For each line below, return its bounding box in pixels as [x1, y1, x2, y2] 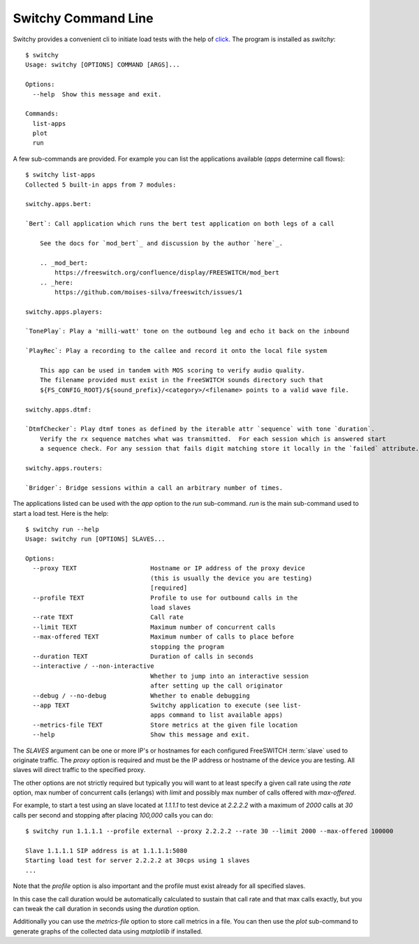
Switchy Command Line [13, 10, 154, 26]
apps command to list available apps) [150, 711, 284, 719]
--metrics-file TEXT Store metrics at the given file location [32, 720, 298, 729]
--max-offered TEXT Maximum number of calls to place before [32, 633, 295, 641]
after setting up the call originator [150, 682, 284, 690]
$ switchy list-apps [25, 171, 96, 179]
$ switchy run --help [25, 525, 99, 533]
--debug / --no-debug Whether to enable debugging [32, 692, 251, 699]
